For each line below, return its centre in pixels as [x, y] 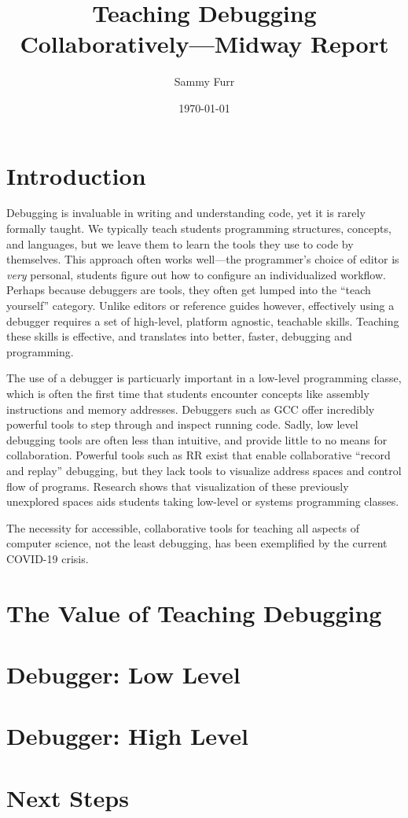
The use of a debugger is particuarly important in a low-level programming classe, [204, 378]
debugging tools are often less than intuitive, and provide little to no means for [197, 439]
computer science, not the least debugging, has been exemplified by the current [197, 543]
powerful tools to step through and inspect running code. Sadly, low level [182, 424]
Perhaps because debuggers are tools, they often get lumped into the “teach [189, 290]
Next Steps [68, 797]
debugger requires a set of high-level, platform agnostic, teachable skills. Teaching [203, 321]
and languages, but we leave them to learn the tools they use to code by [180, 243]
